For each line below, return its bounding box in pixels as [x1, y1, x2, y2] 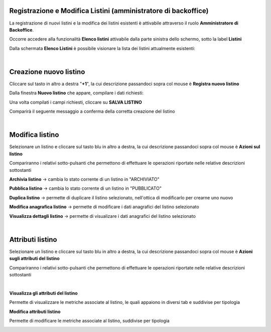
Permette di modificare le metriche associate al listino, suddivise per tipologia [9, 318, 170, 323]
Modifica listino [9, 131, 59, 139]
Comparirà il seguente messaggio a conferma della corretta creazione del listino [9, 108, 175, 115]
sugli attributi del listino [9, 255, 60, 261]
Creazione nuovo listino [9, 68, 85, 76]
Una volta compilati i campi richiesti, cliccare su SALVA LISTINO [9, 99, 143, 105]
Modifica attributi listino [9, 308, 61, 314]
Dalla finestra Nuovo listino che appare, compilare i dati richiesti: [9, 90, 144, 96]
